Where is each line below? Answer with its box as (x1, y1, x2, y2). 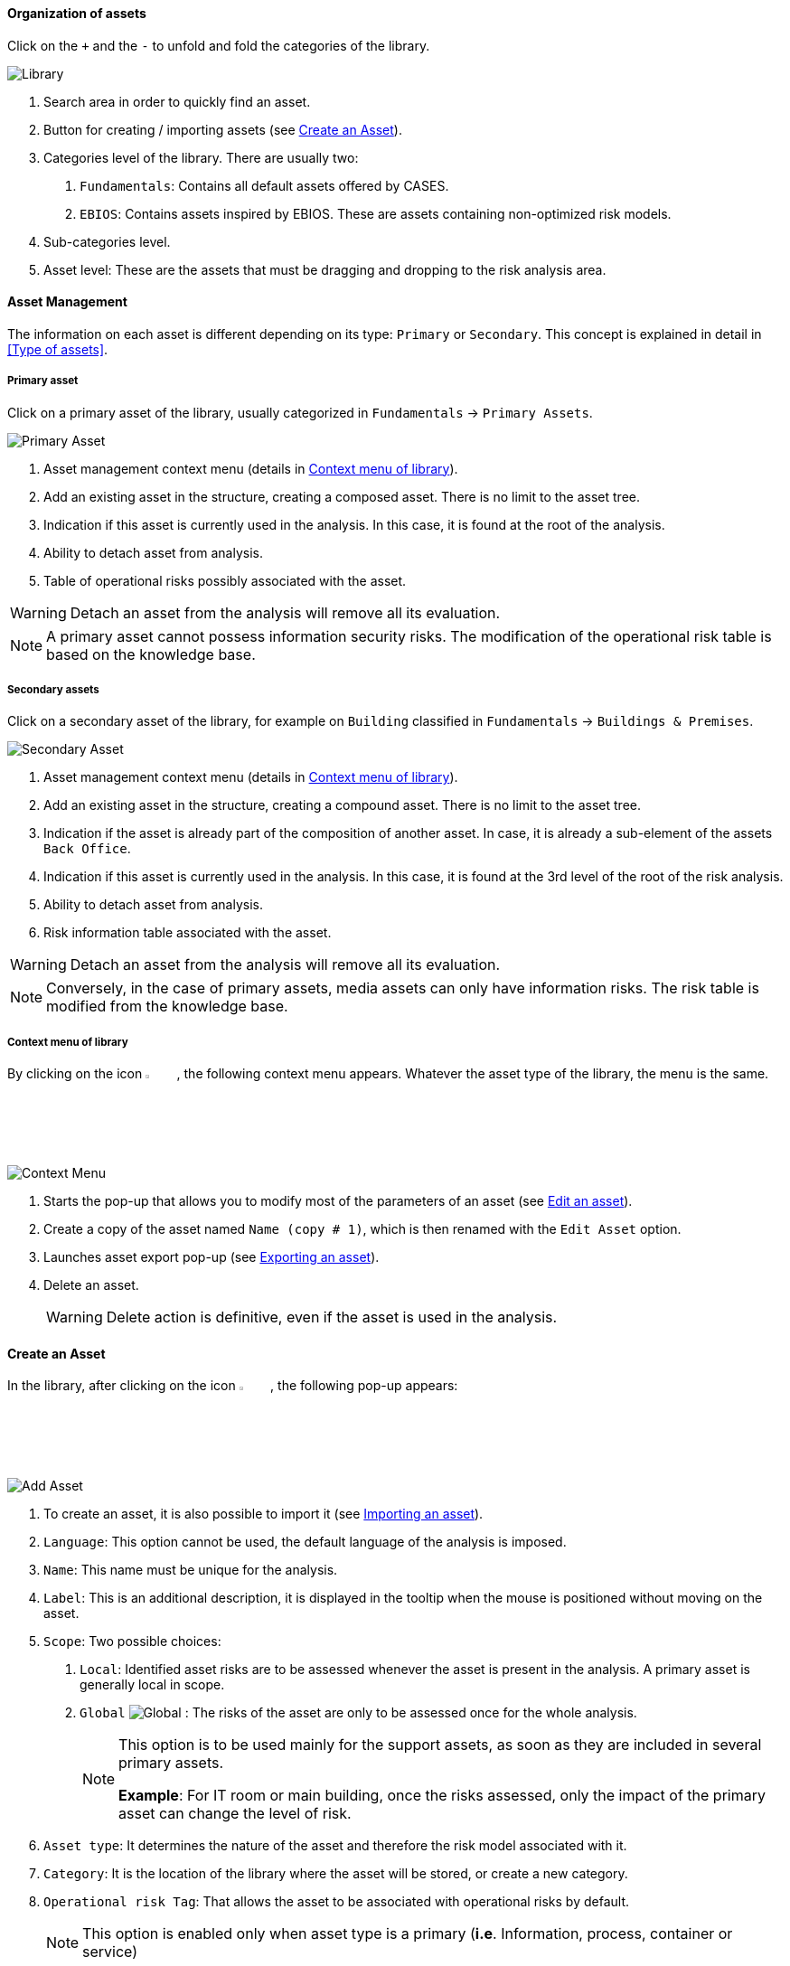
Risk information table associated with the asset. (43, 925, 332, 941)
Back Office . (43, 841, 131, 857)
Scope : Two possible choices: (43, 1632, 221, 1649)
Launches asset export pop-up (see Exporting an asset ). (43, 1249, 380, 1265)
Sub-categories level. (43, 233, 171, 249)
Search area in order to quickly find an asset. (43, 93, 311, 109)
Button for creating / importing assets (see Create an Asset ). (43, 121, 402, 137)
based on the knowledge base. (46, 644, 256, 663)
